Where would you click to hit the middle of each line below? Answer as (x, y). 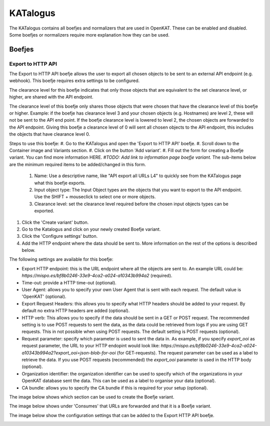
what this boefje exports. (60, 183)
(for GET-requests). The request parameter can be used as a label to (187, 352)
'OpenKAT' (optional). (44, 297)
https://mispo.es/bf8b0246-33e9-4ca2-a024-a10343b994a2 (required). (97, 276)
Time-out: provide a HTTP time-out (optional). (69, 282)
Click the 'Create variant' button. (55, 222)
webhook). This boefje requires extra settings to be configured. (74, 81)
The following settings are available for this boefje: (61, 259)
